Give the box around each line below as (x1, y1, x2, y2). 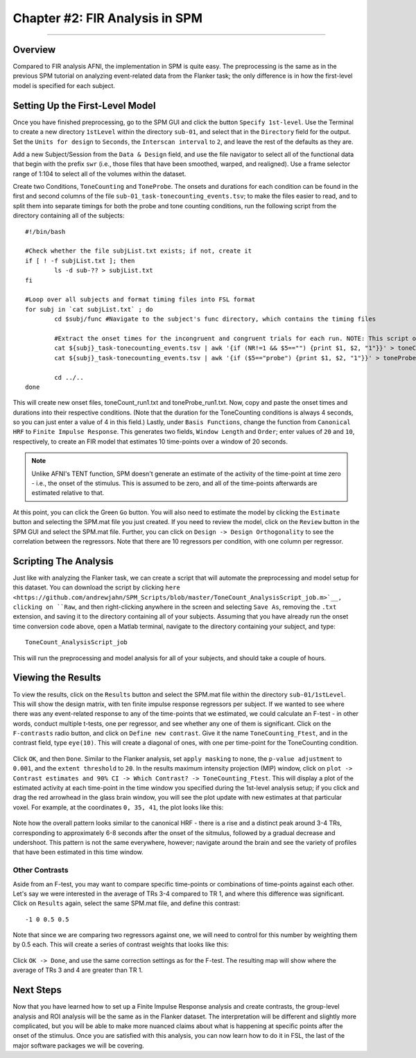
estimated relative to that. (31, 489, 104, 497)
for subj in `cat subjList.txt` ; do (25, 305, 154, 313)
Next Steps (12, 984, 62, 996)
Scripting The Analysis (12, 555, 114, 567)
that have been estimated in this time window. (12, 848, 144, 857)
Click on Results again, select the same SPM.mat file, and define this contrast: (12, 899, 241, 907)
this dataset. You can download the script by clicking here (12, 583, 180, 591)
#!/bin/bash (25, 228, 66, 235)
